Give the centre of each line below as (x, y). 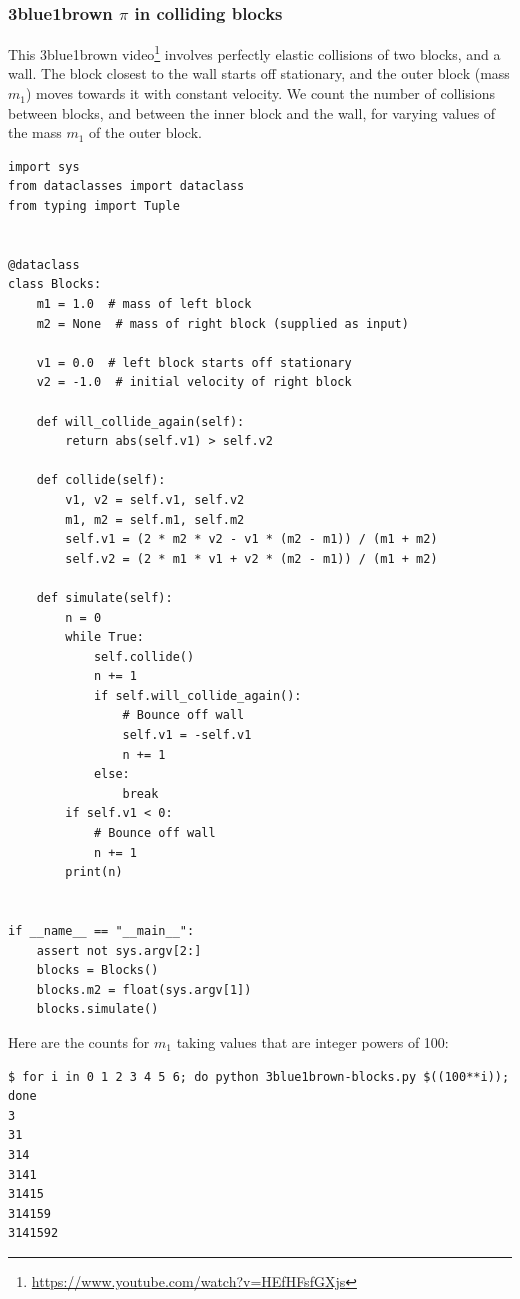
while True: (105, 637)
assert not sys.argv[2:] (119, 950)
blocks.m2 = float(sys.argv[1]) (144, 989)
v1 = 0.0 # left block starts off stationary (194, 362)
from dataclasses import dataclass (126, 186)
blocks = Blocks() (97, 970)
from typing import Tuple (94, 206)
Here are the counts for (79, 1041)
